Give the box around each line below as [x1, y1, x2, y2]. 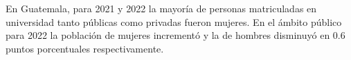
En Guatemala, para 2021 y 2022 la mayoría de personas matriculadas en [6, 1, 317, 15]
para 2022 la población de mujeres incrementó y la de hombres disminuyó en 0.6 [6, 28, 345, 42]
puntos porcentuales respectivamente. [6, 41, 164, 55]
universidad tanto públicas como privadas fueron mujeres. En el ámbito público [6, 14, 342, 29]
